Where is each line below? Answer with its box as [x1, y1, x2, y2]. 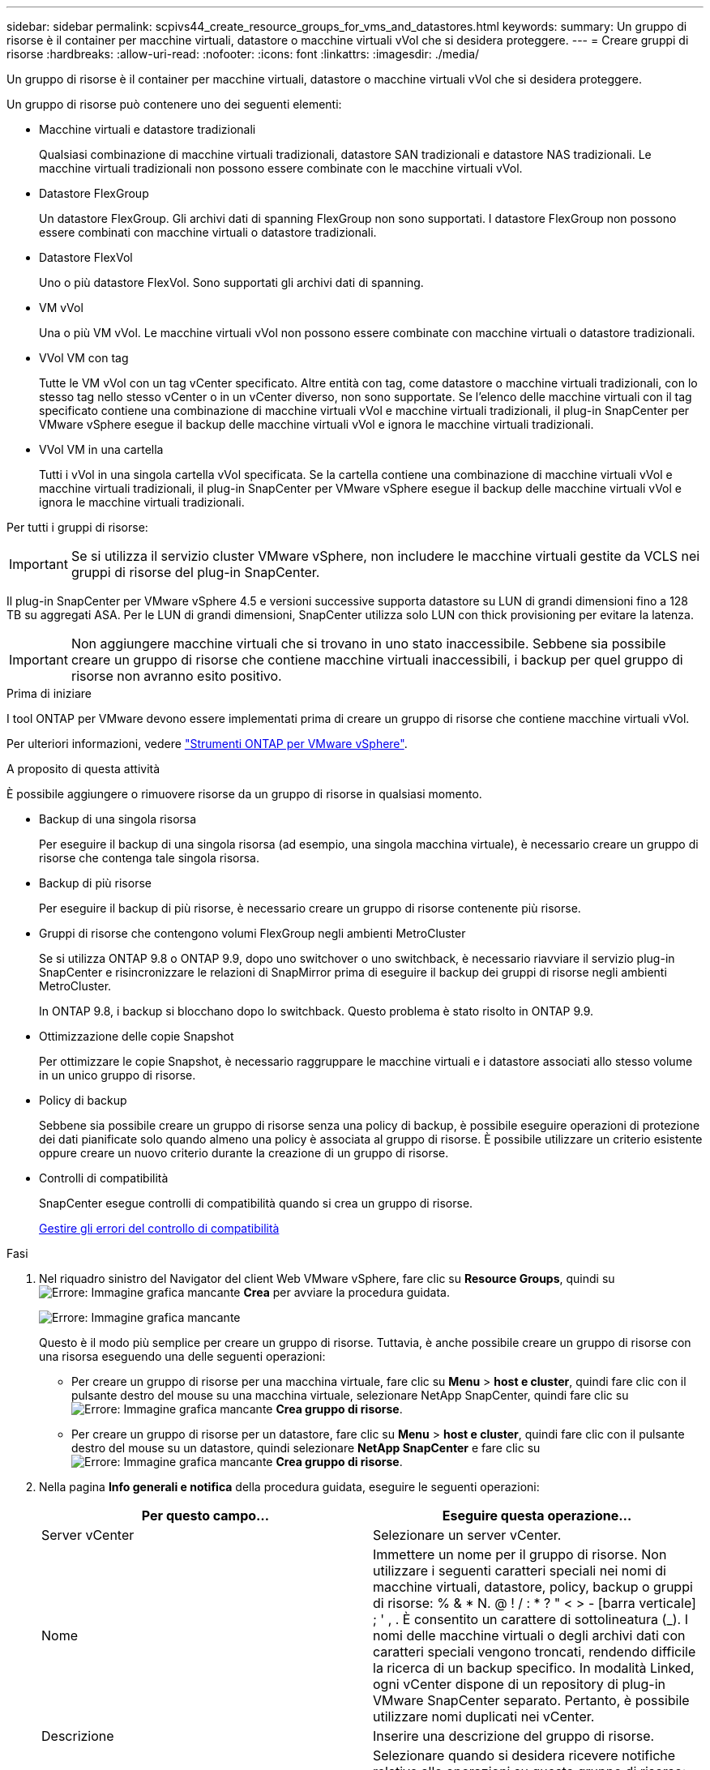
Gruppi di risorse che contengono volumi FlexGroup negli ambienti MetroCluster [39, 926, 466, 940]
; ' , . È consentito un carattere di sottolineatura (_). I [373, 1611, 688, 1627]
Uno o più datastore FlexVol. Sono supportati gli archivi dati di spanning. [39, 276, 424, 289]
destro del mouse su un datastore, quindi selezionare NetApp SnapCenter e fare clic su [71, 1441, 541, 1455]
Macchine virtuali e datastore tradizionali [39, 122, 256, 136]
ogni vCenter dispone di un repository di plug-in [373, 1676, 666, 1692]
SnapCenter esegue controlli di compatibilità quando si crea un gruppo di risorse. [39, 1196, 473, 1210]
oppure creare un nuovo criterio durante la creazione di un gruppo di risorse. [39, 1146, 449, 1160]
